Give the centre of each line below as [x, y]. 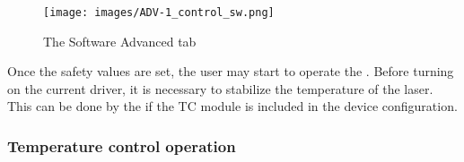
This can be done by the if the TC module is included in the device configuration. [232, 106]
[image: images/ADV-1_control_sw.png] [159, 13]
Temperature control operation [122, 145]
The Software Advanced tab [120, 41]
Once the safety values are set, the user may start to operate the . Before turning [231, 71]
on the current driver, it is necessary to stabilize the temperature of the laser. [220, 88]
